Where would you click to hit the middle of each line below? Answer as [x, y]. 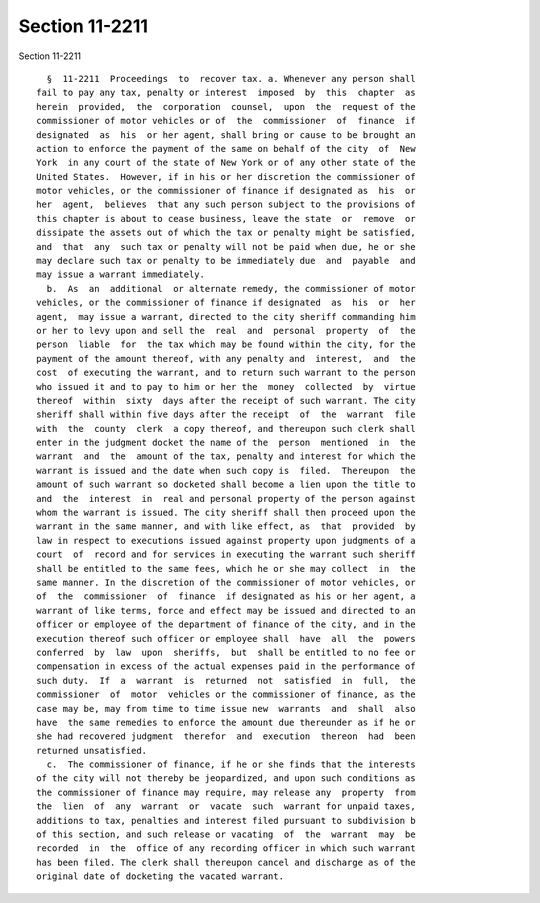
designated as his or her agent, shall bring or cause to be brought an [226, 134]
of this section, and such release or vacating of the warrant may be [226, 834]
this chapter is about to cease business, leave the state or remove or [226, 218]
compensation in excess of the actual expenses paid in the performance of [226, 666]
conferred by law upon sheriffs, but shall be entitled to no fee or [226, 652]
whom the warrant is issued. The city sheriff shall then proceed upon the [226, 513]
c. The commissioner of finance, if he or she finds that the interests [231, 764]
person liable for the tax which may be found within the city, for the [226, 344]
